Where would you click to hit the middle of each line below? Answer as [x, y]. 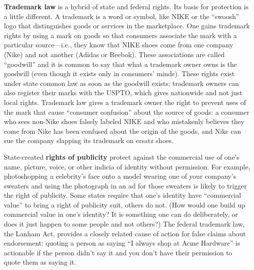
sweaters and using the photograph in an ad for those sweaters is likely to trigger [126, 185]
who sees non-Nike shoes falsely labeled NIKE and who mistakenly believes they [124, 121]
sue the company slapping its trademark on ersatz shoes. [89, 140]
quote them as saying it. [40, 262]
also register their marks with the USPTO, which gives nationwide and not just [123, 93]
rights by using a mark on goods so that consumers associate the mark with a [120, 35]
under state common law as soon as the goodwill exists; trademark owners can [122, 83]
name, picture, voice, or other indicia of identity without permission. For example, [127, 166]
